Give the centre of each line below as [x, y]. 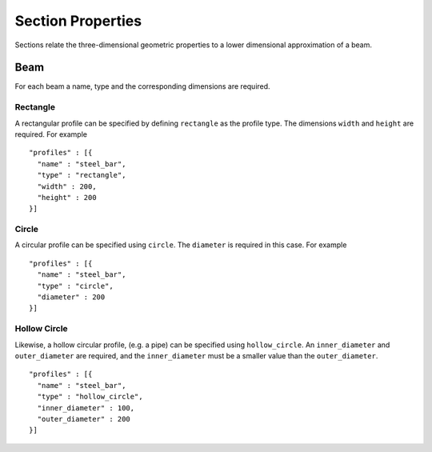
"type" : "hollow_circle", [90, 397]
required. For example [51, 134]
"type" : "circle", [75, 286]
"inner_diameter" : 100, [86, 408]
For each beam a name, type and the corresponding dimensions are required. [143, 86]
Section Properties [78, 21]
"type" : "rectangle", [82, 175]
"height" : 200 [67, 197]
